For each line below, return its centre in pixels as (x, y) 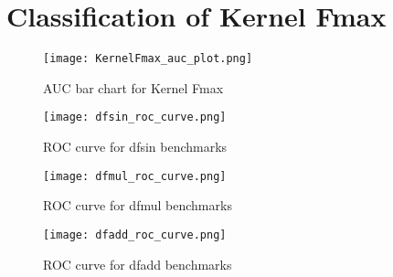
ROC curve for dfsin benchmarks (135, 147)
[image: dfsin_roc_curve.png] (135, 117)
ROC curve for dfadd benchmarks (138, 264)
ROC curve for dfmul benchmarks (138, 205)
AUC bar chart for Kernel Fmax (133, 87)
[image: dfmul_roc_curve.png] (135, 176)
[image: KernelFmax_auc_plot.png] (148, 59)
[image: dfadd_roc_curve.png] (135, 234)
